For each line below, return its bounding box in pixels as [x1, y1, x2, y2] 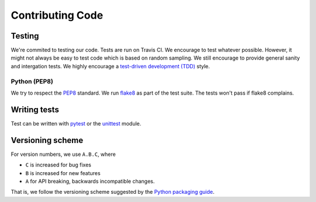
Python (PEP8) [11, 77, 54, 85]
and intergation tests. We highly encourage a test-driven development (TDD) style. [11, 62, 210, 69]
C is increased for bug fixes [25, 161, 92, 169]
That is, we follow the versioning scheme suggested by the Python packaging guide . [11, 189, 215, 196]
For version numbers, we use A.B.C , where [11, 151, 116, 158]
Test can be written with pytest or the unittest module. [11, 120, 142, 127]
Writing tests [11, 105, 60, 114]
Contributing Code [11, 9, 104, 22]
